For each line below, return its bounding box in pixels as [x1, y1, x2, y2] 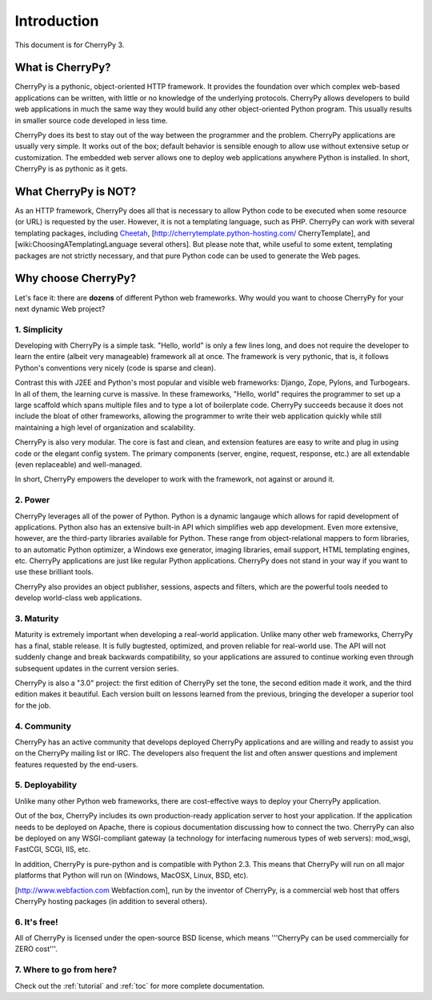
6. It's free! [14, 916, 59, 927]
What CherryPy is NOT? [14, 185, 137, 198]
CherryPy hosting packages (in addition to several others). [14, 896, 208, 905]
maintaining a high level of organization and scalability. [14, 422, 196, 432]
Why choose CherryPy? [14, 272, 136, 285]
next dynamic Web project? [14, 304, 106, 313]
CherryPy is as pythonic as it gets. [14, 164, 128, 174]
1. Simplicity [14, 324, 63, 335]
